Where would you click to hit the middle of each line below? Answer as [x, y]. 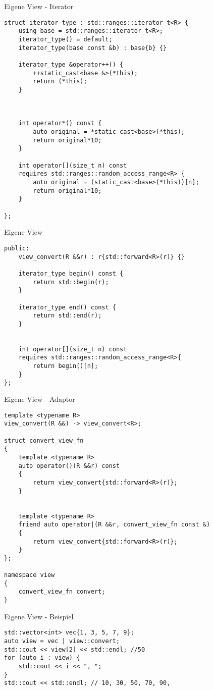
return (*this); [60, 82]
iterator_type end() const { [67, 307]
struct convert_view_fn [44, 440]
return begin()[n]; [66, 366]
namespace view [30, 575]
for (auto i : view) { [42, 658]
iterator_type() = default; [65, 39]
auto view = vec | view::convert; [62, 641]
